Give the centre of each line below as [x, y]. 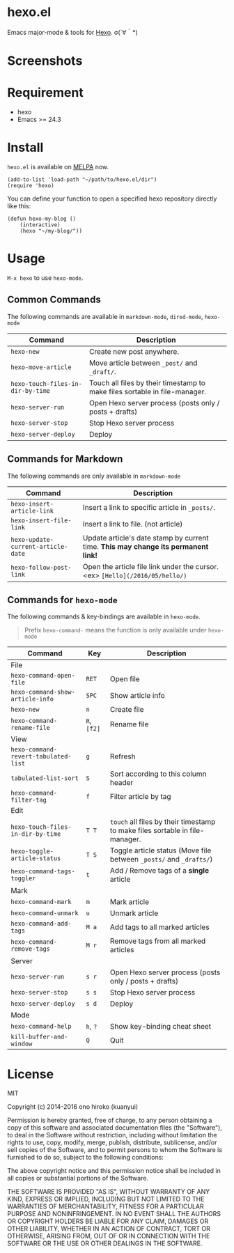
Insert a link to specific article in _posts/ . [149, 507]
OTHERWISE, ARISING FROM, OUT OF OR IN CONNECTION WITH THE [109, 1236]
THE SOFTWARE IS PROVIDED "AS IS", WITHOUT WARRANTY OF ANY [109, 1192]
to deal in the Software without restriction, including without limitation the [112, 1135]
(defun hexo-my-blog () [42, 219]
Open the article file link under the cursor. [151, 566]
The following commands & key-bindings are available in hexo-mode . [104, 616]
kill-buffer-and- [39, 1037]
